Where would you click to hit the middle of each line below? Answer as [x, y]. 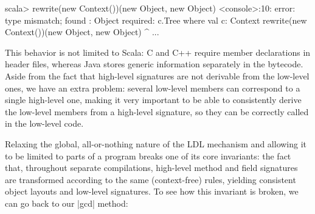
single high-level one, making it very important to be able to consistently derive [153, 100]
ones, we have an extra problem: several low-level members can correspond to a [153, 88]
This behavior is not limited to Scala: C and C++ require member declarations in [158, 52]
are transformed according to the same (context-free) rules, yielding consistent [151, 179]
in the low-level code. [44, 123]
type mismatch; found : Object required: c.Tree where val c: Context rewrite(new [156, 20]
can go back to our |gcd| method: [67, 203]
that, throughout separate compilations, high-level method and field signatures [151, 168]
